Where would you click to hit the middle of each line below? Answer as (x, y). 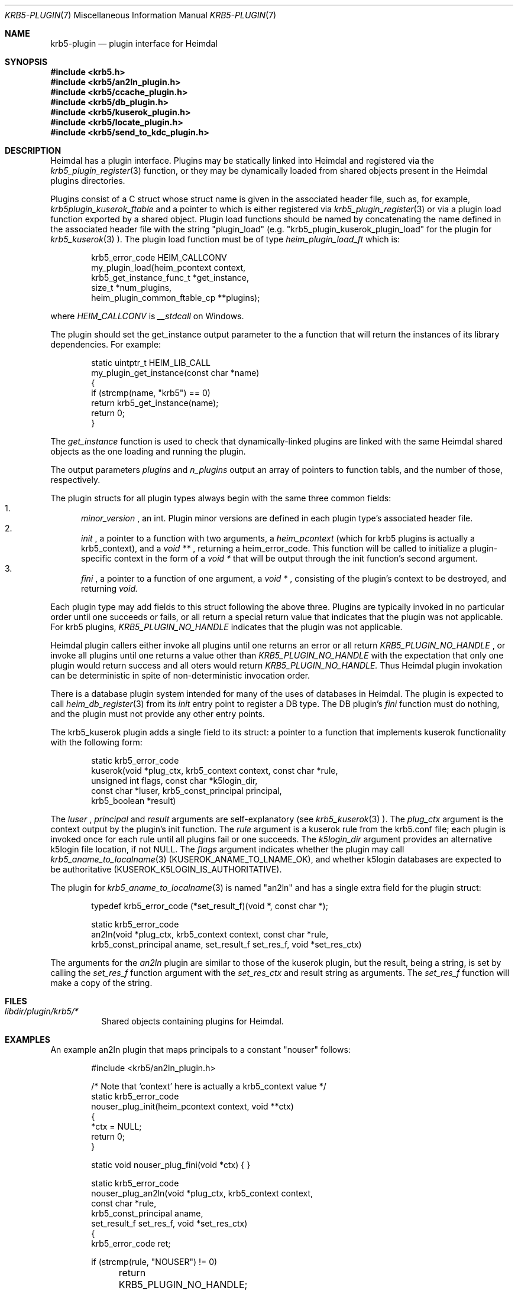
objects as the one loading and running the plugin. (148, 451)
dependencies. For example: (106, 344)
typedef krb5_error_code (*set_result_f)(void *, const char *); (210, 906)
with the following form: (96, 742)
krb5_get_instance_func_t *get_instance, (170, 278)
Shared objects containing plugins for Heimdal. (192, 1021)
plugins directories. (88, 181)
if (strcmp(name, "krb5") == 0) (151, 393)
